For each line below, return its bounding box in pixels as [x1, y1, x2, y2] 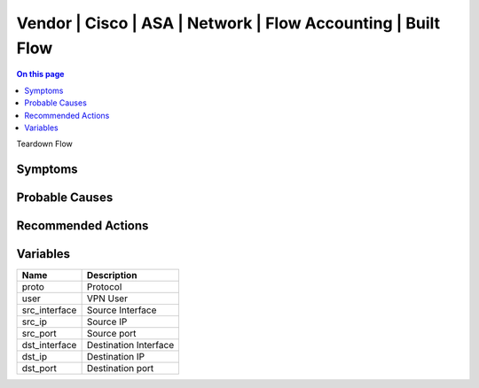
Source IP [86, 315, 128, 328]
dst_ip [21, 351, 48, 363]
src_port [21, 328, 57, 340]
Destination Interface [86, 339, 175, 352]
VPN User [86, 292, 129, 305]
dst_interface [21, 339, 77, 352]
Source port [86, 328, 137, 340]
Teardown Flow [16, 138, 73, 150]
